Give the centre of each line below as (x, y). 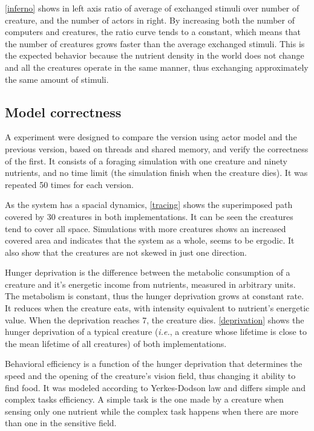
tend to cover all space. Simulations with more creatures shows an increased (146, 228)
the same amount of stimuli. (57, 79)
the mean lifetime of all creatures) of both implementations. (116, 343)
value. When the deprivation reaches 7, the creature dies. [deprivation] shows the (155, 319)
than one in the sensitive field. (61, 423)
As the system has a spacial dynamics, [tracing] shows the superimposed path (149, 205)
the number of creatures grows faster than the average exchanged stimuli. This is (155, 43)
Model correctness (63, 112)
